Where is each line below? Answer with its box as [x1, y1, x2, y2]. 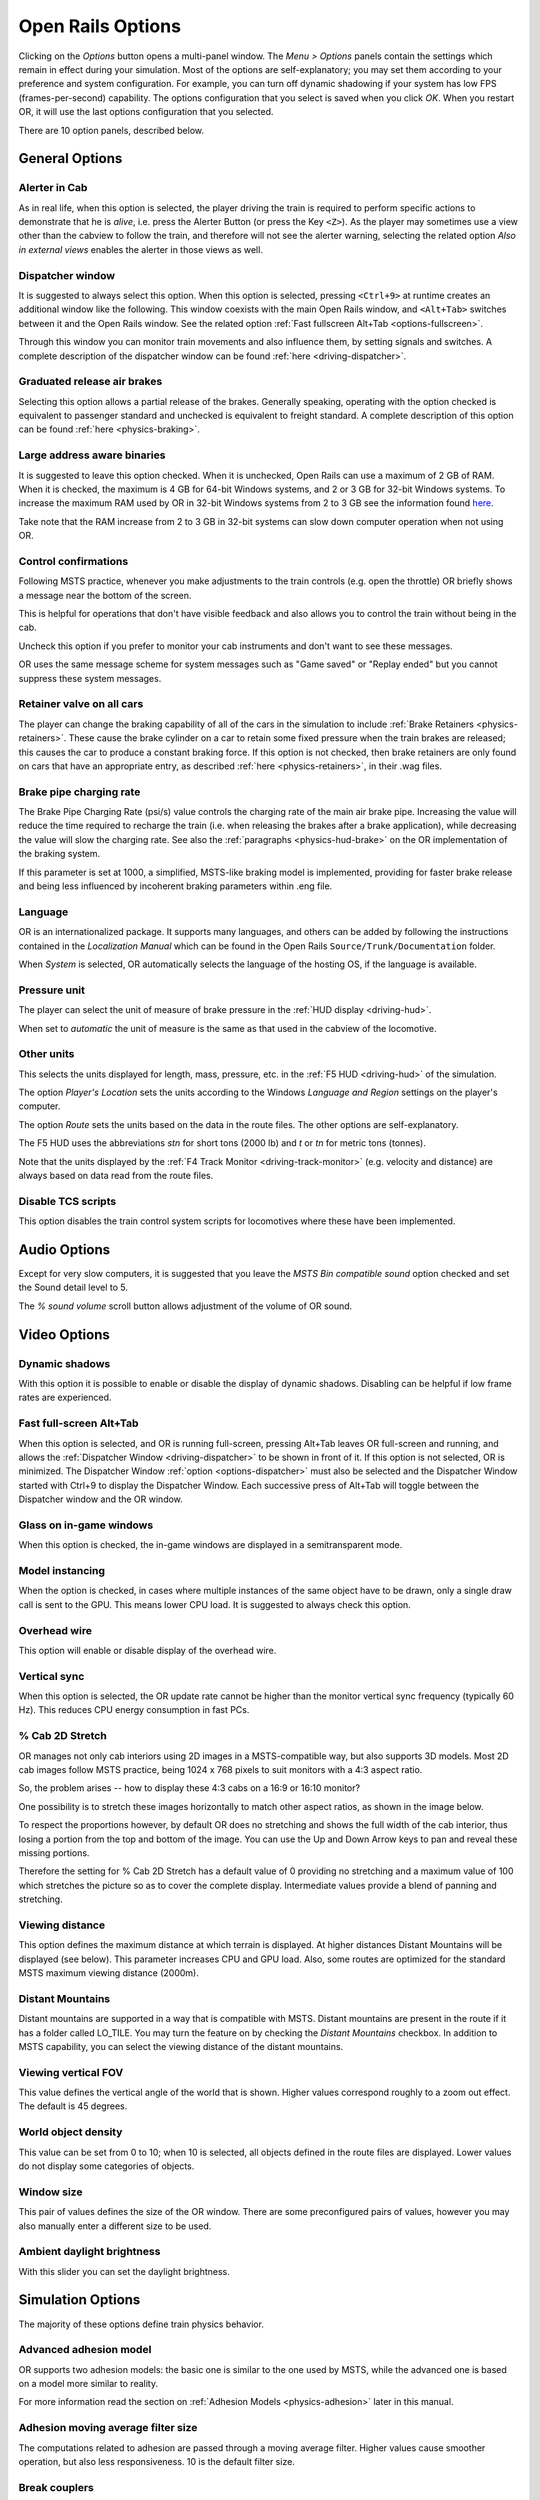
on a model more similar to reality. [18, 2378, 159, 2390]
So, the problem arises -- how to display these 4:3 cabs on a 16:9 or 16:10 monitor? [18, 1782, 360, 1794]
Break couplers [18, 2480, 95, 2494]
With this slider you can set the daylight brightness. [18, 2265, 230, 2277]
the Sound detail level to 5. [18, 1281, 129, 1294]
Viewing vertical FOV [18, 2065, 124, 2079]
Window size [18, 2185, 83, 2199]
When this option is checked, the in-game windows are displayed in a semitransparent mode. [18, 1539, 403, 1551]
